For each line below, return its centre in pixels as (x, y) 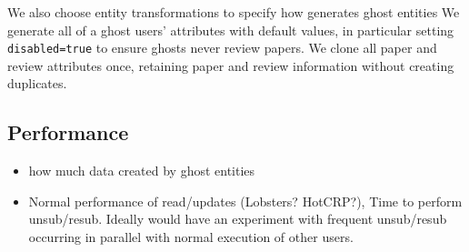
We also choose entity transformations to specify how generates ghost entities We (234, 12)
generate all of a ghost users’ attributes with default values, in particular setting (231, 30)
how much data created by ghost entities (142, 171)
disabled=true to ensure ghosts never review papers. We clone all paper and (222, 48)
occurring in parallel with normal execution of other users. (191, 237)
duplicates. (37, 83)
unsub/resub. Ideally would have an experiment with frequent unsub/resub (238, 219)
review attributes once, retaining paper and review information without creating (231, 65)
